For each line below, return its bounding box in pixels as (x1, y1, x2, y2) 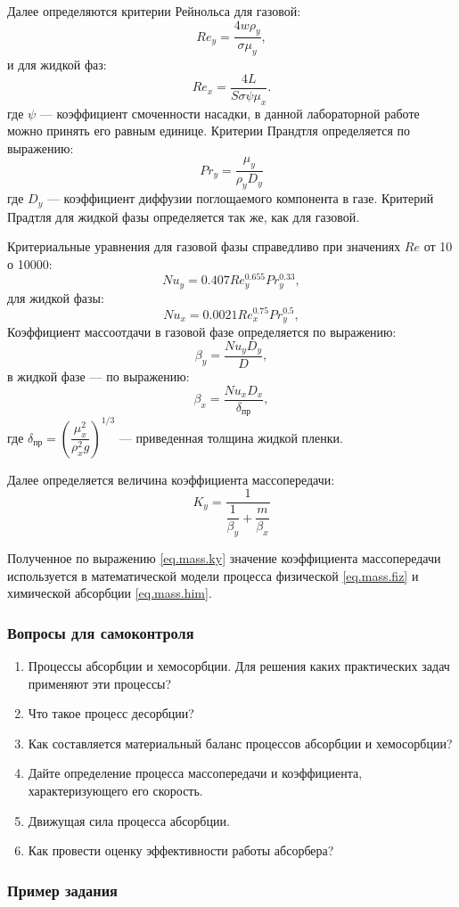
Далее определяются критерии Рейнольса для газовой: (7, 2, 301, 20)
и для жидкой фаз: (7, 55, 107, 74)
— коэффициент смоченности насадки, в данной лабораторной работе (39, 103, 420, 122)
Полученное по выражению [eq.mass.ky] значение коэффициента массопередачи (7, 549, 441, 568)
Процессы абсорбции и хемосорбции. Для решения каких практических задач (28, 657, 450, 675)
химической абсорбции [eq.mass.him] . (7, 584, 212, 602)
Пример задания (7, 878, 118, 901)
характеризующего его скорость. (28, 780, 203, 799)
